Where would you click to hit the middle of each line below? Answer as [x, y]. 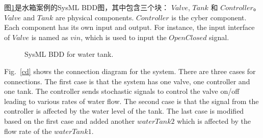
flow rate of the [28, 131]
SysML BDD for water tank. [69, 54]
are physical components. [95, 17]
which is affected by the [214, 120]
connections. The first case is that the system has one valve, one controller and [127, 81]
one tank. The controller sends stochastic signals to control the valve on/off [122, 91]
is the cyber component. [209, 17]
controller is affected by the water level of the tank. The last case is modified [124, 111]
